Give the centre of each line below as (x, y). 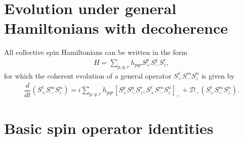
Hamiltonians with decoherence (116, 28)
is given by (218, 75)
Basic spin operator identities (109, 128)
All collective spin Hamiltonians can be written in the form (96, 52)
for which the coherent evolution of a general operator (88, 75)
